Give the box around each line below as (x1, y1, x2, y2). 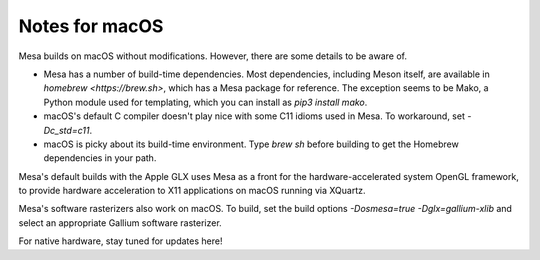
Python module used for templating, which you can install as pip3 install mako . (43, 96, 368, 108)
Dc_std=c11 (43, 124, 90, 136)
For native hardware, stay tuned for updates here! (18, 235, 223, 247)
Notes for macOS (18, 15, 164, 37)
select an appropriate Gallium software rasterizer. (18, 216, 222, 229)
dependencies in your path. (43, 152, 157, 164)
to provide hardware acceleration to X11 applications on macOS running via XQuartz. (18, 185, 366, 197)
